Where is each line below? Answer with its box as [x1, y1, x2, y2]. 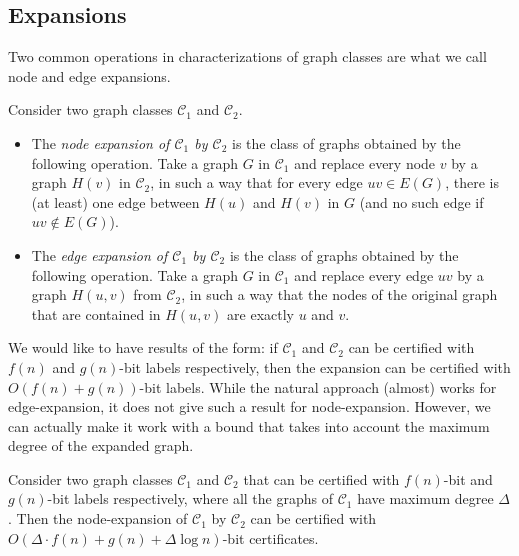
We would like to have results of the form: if [8, 337, 278, 358]
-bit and [443, 468, 493, 489]
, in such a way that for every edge [150, 172, 363, 193]
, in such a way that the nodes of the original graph [181, 284, 498, 305]
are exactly [227, 303, 294, 324]
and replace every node [294, 152, 436, 173]
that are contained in [31, 303, 161, 324]
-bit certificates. [222, 527, 319, 548]
